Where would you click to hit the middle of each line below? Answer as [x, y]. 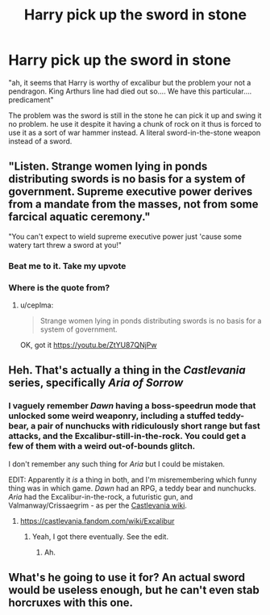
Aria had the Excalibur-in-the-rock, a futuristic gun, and [101, 496]
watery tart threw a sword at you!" [65, 245]
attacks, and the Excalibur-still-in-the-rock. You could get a [127, 436]
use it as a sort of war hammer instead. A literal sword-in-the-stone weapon [134, 132]
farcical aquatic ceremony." [79, 217]
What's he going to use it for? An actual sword [127, 577]
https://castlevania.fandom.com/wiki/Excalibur [97, 521]
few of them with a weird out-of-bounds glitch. [102, 446]
